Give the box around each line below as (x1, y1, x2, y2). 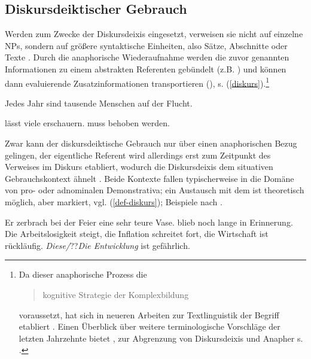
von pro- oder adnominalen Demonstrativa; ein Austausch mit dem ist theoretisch (5, 184, 304, 196)
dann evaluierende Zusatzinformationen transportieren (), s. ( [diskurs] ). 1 (5, 75, 270, 89)
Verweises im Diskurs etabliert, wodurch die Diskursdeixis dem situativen (5, 160, 273, 173)
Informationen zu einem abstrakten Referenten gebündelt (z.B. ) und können (5, 62, 286, 75)
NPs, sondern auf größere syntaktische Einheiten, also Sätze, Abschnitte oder (5, 39, 288, 51)
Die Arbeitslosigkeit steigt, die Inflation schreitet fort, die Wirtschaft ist (5, 227, 269, 240)
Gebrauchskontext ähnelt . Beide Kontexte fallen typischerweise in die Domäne (5, 172, 294, 184)
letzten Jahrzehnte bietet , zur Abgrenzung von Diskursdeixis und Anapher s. (19, 331, 303, 344)
